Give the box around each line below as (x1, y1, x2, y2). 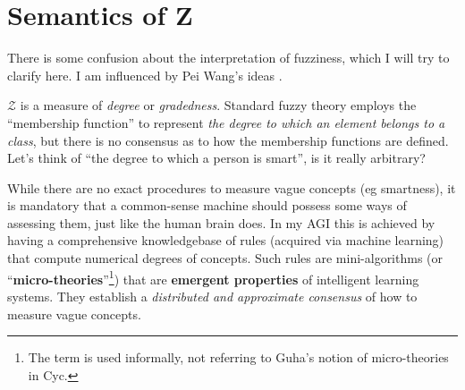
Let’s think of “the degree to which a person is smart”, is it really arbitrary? (7, 148, 426, 167)
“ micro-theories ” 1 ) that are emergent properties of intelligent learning (7, 267, 419, 288)
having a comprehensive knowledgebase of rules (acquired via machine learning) (7, 231, 444, 250)
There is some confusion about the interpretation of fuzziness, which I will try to (7, 48, 450, 67)
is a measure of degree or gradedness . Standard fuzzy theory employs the (20, 96, 417, 114)
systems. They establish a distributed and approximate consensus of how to (7, 286, 418, 305)
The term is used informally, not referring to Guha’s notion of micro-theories (28, 348, 449, 367)
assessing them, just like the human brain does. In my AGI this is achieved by (7, 213, 435, 232)
